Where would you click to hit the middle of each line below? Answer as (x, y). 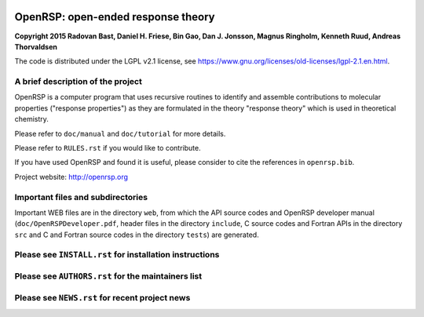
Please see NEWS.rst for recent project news (102, 297)
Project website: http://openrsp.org (71, 177)
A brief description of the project (79, 82)
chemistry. (31, 119)
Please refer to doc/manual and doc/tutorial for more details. (120, 133)
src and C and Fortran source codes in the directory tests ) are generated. (137, 235)
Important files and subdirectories (81, 197)
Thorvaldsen (36, 46)
